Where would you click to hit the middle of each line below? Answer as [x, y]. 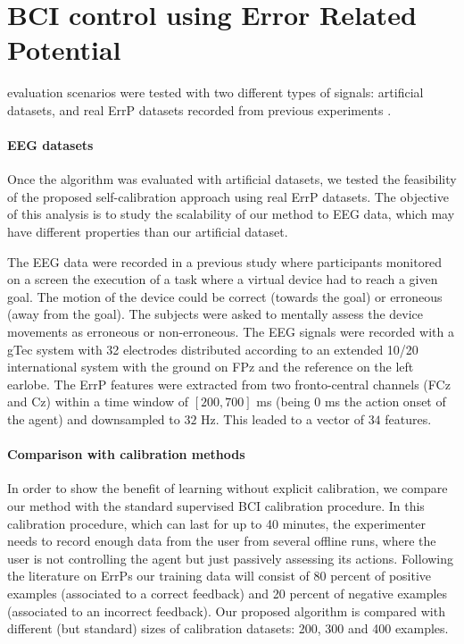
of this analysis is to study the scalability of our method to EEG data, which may [231, 214]
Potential [64, 50]
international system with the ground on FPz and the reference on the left [211, 367]
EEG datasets [50, 145]
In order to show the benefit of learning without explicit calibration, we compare [228, 488]
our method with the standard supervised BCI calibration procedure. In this [216, 506]
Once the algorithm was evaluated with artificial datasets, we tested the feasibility [232, 179]
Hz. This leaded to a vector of [282, 419]
